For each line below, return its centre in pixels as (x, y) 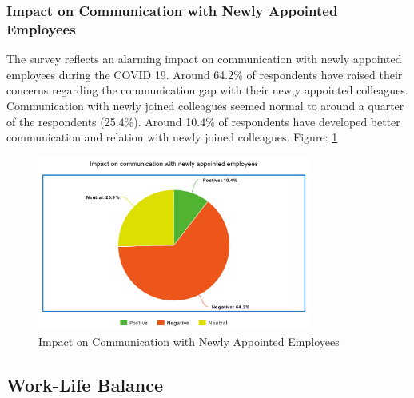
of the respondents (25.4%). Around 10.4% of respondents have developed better (203, 121)
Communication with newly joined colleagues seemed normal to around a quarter (205, 105)
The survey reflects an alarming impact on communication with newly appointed (204, 59)
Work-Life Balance (85, 384)
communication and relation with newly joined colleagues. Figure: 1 (172, 137)
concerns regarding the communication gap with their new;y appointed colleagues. (207, 90)
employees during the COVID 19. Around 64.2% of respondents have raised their (205, 74)
